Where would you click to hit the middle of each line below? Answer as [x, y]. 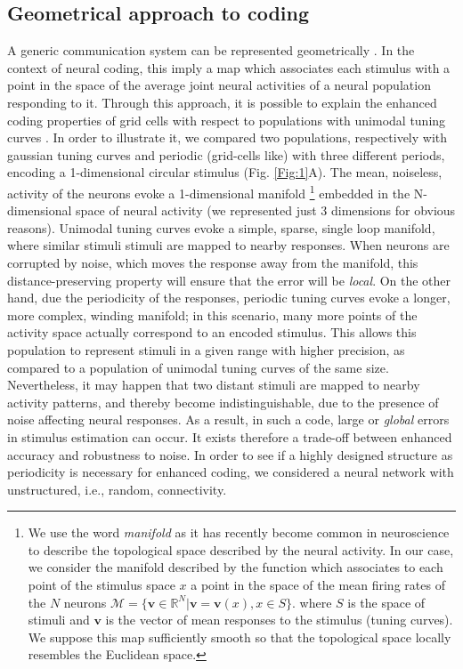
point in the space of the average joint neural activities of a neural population [219, 85]
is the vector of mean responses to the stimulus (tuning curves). [279, 620]
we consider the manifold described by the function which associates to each [236, 567]
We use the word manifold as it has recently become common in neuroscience [239, 532]
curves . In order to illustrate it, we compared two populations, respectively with [227, 137]
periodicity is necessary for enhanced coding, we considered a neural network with [231, 472]
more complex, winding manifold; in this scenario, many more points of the [212, 314]
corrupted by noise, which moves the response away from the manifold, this [213, 262]
